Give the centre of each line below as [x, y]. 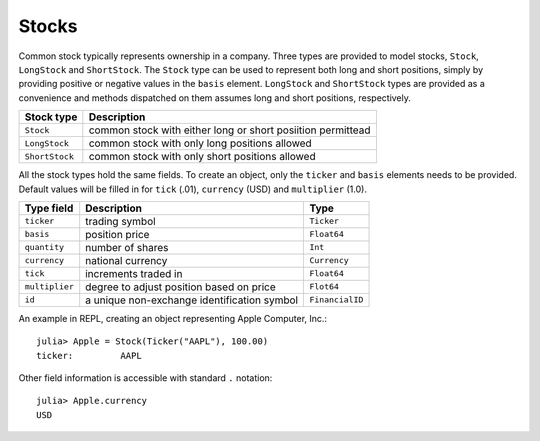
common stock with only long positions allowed [200, 143]
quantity [44, 247]
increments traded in [134, 273]
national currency [126, 260]
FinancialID [336, 300]
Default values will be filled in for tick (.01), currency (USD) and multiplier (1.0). [192, 189]
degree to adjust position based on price [181, 287]
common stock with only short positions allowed [202, 157]
